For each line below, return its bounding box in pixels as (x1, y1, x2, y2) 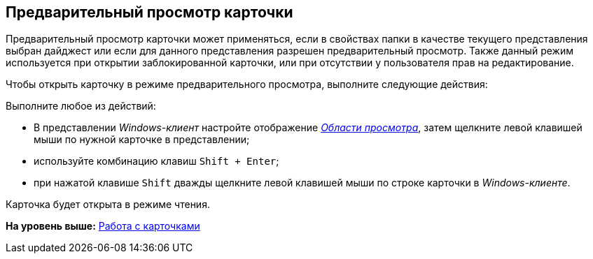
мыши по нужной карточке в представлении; (34, 133, 250, 146)
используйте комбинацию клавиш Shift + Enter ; (34, 155, 279, 168)
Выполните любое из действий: (6, 100, 156, 112)
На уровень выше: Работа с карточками (6, 220, 200, 232)
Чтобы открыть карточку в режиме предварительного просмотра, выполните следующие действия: (6, 78, 488, 91)
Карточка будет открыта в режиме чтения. (6, 198, 210, 211)
